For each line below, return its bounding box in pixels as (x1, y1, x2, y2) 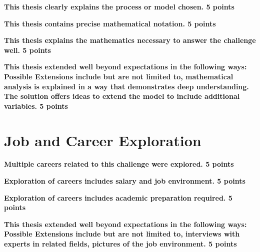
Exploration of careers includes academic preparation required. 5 (4, 192, 232, 203)
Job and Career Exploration (4, 130, 201, 150)
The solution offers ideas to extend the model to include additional (4, 91, 240, 101)
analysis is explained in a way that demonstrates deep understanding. (4, 81, 249, 91)
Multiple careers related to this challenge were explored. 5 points (4, 159, 234, 169)
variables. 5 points (4, 100, 68, 111)
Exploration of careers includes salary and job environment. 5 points (4, 176, 245, 186)
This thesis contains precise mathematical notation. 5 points (4, 18, 216, 28)
